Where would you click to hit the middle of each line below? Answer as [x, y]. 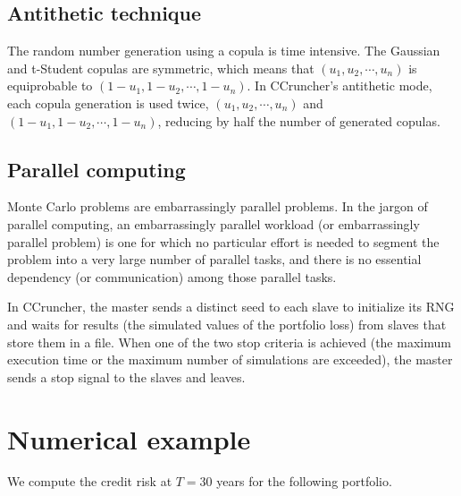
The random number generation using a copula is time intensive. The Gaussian [224, 51]
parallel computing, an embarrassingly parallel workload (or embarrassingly [214, 223]
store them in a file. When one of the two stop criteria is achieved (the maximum [229, 342]
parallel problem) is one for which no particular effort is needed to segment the [223, 241]
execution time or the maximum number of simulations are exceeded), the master [230, 359]
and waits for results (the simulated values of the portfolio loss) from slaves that [227, 324]
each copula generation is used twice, [108, 103]
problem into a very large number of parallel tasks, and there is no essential [214, 259]
